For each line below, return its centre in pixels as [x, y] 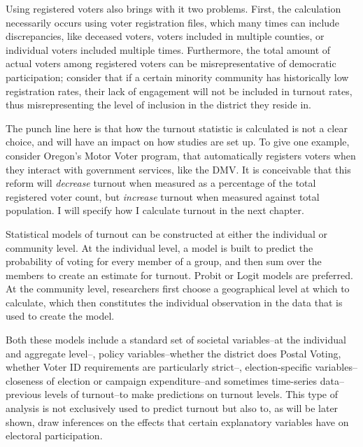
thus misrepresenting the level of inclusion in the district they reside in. [158, 105]
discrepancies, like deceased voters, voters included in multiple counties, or [165, 36]
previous [24, 394]
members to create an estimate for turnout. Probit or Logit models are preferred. [179, 275]
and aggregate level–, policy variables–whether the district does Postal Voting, [173, 353]
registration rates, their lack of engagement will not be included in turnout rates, [179, 91]
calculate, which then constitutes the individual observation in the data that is [174, 302]
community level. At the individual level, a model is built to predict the [159, 247]
